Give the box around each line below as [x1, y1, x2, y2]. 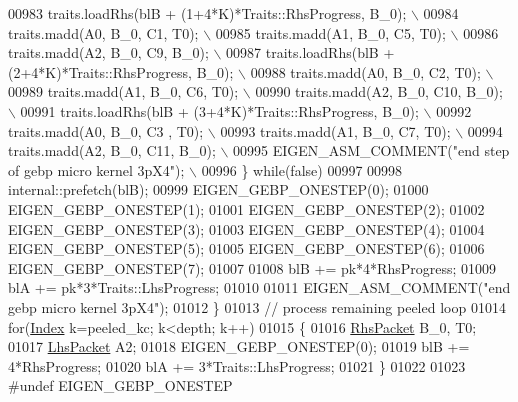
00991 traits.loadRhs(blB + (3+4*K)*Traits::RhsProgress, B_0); [20, 100, 419, 121]
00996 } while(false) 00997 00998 [201, 159, 403, 180]
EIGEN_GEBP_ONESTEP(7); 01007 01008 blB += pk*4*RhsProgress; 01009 [8, 257, 497, 278]
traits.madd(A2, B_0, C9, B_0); [8, 42, 209, 63]
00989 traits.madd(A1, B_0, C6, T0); [8, 81, 239, 102]
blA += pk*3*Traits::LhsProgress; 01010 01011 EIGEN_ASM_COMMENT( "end [8, 277, 511, 298]
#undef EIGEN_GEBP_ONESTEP [8, 375, 233, 396]
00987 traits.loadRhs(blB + [226, 42, 395, 63]
